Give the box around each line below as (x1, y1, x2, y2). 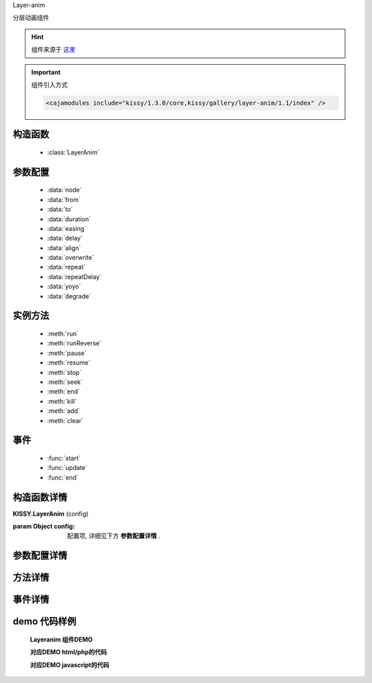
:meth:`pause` (47, 349, 87, 357)
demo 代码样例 (12, 615, 76, 627)
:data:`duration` (47, 214, 91, 223)
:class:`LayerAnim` (47, 148, 100, 156)
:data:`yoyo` (47, 283, 81, 291)
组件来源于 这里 (31, 45, 76, 54)
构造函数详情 (12, 491, 68, 503)
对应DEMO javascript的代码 (30, 660, 110, 669)
